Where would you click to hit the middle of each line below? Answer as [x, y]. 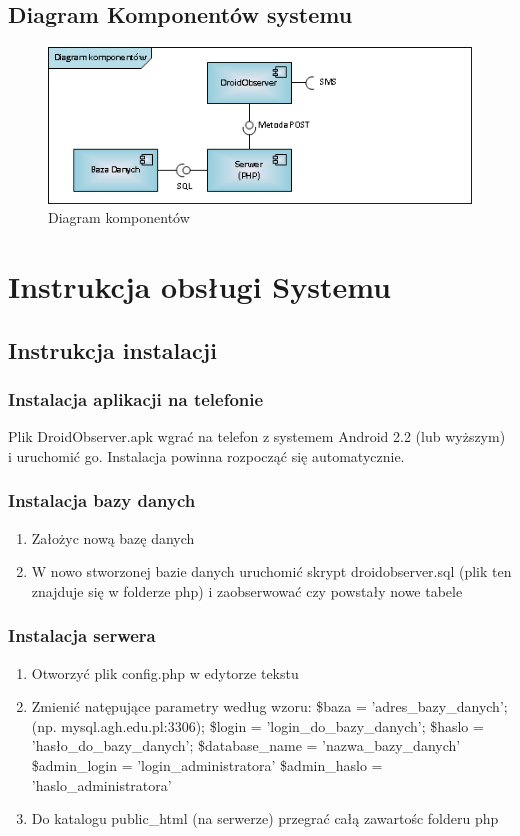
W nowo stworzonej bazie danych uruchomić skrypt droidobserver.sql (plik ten [271, 571]
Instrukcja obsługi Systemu [199, 286]
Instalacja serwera [82, 635]
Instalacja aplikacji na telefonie [136, 398]
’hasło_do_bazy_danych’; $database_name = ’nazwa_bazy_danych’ [246, 745]
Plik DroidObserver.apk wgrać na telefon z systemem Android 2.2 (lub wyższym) [257, 436]
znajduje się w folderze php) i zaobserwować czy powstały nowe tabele [247, 590]
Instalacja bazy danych [102, 500]
